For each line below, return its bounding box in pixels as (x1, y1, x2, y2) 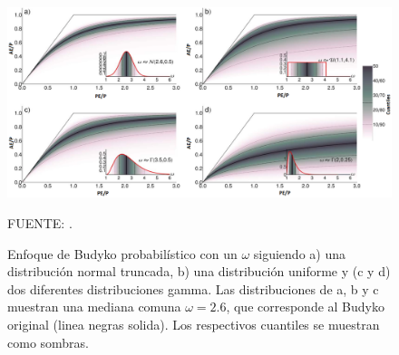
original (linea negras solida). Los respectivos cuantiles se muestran (7, 314, 380, 333)
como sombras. (7, 332, 90, 351)
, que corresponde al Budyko (226, 297, 384, 316)
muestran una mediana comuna (7, 297, 181, 316)
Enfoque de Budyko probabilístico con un (7, 244, 238, 263)
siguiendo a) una (253, 244, 345, 263)
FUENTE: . (7, 213, 73, 232)
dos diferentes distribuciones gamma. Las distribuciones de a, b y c (7, 279, 379, 298)
